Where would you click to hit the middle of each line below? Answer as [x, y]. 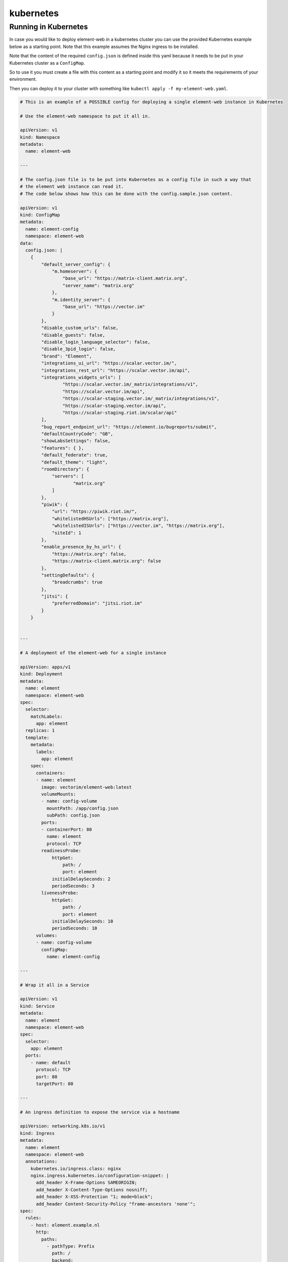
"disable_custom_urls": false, [80, 328]
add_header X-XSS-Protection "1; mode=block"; [95, 1197]
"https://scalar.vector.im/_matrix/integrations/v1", [130, 384]
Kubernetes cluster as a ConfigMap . [47, 63]
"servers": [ [68, 476]
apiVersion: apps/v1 [45, 667]
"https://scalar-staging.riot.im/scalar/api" [120, 412]
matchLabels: [47, 716]
